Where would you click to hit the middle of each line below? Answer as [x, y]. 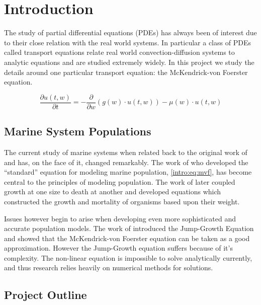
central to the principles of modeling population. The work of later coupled [120, 181]
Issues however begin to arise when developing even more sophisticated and [120, 218]
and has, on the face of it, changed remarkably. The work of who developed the [126, 162]
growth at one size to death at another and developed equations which [113, 192]
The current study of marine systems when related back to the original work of [126, 152]
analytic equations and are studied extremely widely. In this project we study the [129, 62]
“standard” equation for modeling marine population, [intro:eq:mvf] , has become [128, 172]
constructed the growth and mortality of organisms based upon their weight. [122, 201]
